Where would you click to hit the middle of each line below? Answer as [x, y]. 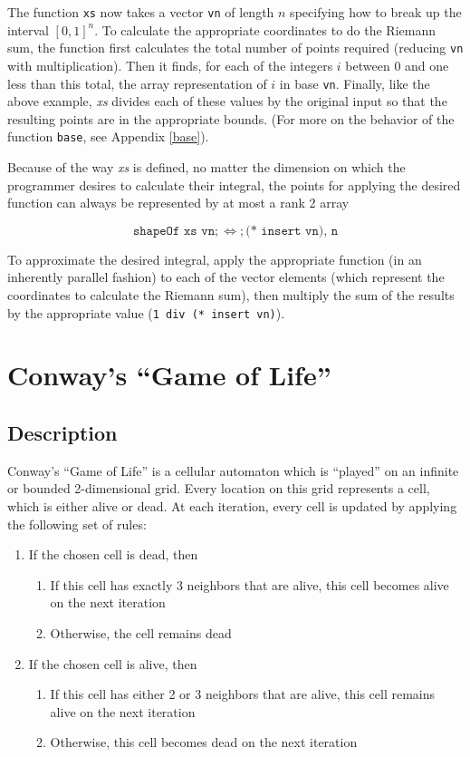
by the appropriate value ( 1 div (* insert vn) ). [146, 312]
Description [62, 432]
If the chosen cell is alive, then [113, 663]
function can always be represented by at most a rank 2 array [178, 203]
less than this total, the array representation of [137, 83]
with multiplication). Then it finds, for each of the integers [170, 65]
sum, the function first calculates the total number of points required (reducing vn [235, 48]
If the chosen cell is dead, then [113, 554]
